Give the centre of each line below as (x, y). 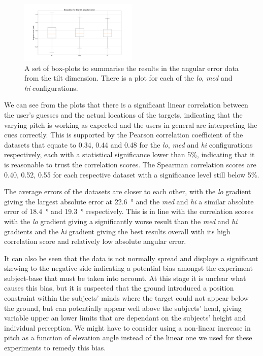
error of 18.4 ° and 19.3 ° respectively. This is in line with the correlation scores (129, 211)
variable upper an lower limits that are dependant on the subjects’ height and (125, 318)
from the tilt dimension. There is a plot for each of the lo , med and (128, 78)
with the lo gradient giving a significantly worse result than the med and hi (121, 221)
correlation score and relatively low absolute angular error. (95, 241)
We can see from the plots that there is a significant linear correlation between (126, 105)
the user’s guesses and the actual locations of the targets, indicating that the (123, 114)
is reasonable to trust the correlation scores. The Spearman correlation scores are (130, 164)
